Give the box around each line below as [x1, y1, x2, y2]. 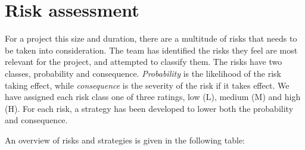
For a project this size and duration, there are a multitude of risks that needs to [5, 32, 297, 45]
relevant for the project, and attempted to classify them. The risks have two [5, 55, 282, 68]
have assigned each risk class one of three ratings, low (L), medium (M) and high [5, 90, 301, 103]
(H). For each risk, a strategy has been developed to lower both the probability [5, 102, 294, 114]
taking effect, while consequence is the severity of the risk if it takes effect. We [5, 79, 290, 91]
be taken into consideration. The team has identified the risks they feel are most [5, 43, 298, 56]
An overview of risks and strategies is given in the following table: [5, 133, 245, 146]
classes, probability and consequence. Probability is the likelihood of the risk [5, 67, 281, 79]
